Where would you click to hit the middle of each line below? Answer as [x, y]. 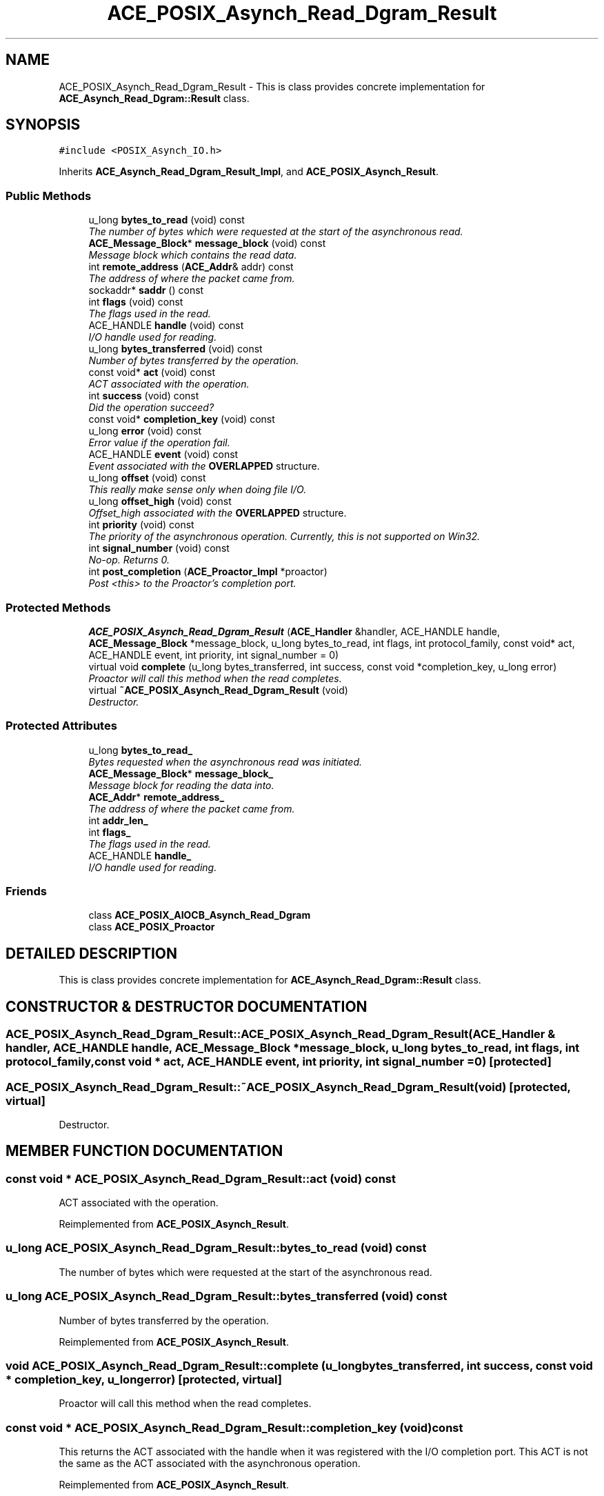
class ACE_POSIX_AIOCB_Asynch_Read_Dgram [200, 915]
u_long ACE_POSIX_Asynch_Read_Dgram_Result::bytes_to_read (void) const [216, 1248]
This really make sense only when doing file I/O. [198, 490]
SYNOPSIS [43, 125]
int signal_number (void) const [159, 548]
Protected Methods [58, 607]
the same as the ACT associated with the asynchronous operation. [210, 1464]
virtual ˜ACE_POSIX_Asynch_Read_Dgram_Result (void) [218, 690]
